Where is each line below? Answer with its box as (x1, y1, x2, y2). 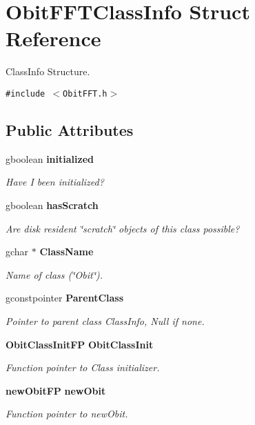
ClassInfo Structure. (6, 64, 90, 79)
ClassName (39, 244, 94, 259)
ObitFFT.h (63, 88, 108, 99)
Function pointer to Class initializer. (6, 360, 160, 375)
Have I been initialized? (6, 175, 104, 189)
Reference (6, 24, 101, 52)
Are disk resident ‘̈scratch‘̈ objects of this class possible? (6, 221, 240, 235)
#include (6, 88, 45, 99)
